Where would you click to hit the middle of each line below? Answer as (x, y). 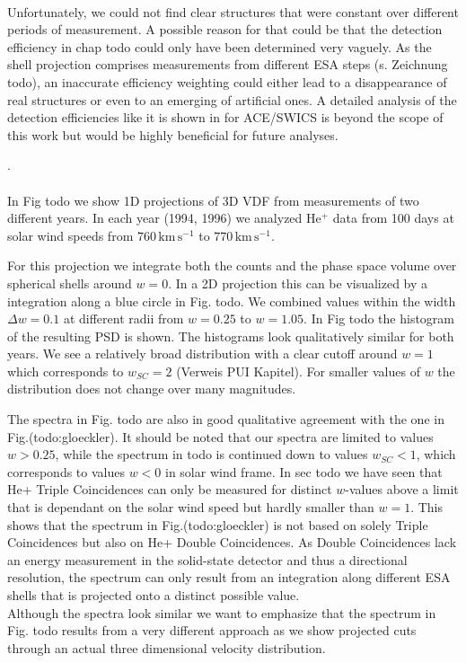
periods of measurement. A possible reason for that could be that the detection (225, 29)
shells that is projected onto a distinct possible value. (154, 595)
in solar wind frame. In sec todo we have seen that (303, 471)
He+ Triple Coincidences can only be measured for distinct (170, 489)
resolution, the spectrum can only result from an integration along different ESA (229, 577)
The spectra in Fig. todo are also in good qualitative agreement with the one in (226, 419)
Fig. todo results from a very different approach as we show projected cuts (212, 630)
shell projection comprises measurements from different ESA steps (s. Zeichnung (228, 64)
